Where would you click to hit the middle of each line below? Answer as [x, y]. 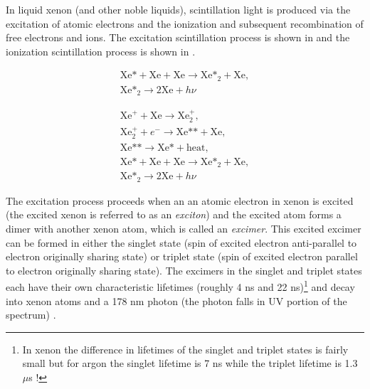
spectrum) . [31, 315]
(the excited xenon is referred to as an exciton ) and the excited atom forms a [174, 214]
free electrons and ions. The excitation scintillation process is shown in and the [178, 37]
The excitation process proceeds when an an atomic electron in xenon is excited [180, 200]
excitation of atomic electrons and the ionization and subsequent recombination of [185, 23]
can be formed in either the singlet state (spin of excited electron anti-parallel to [181, 242]
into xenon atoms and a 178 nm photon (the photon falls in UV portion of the [176, 300]
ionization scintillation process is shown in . [101, 51]
